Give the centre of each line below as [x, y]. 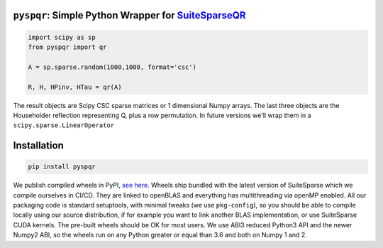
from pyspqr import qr [67, 47]
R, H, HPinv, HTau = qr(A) [75, 87]
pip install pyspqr [62, 167]
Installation [38, 146]
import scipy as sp [62, 37]
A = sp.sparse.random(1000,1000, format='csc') [112, 67]
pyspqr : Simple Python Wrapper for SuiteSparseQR [129, 15]
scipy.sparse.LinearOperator [64, 125]
